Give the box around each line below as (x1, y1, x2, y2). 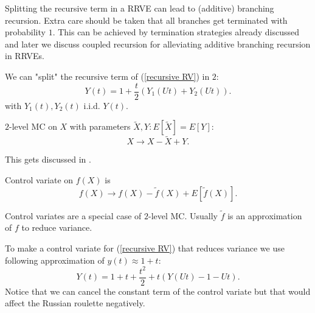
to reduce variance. (21, 221, 92, 234)
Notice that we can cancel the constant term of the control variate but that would (5, 284, 311, 297)
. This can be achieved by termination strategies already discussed (52, 26, 300, 38)
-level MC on (9, 120, 57, 133)
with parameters (69, 120, 131, 133)
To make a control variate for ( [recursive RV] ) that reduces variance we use (5, 242, 285, 255)
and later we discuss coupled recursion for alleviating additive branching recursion (5, 37, 311, 50)
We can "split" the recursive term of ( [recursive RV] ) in (5, 69, 210, 82)
